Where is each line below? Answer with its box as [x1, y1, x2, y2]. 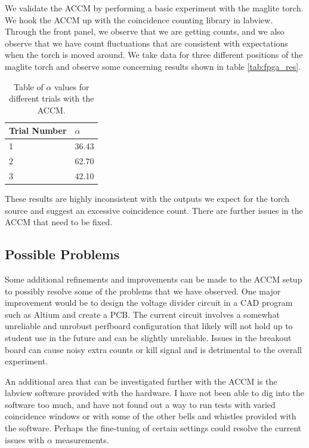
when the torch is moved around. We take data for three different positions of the [5, 48, 303, 61]
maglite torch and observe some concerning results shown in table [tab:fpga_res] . [5, 60, 301, 72]
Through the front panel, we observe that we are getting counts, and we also [5, 25, 285, 38]
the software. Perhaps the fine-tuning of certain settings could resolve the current [5, 422, 302, 434]
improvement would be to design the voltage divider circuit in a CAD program [5, 296, 293, 309]
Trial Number [9, 124, 67, 137]
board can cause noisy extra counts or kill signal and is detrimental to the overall [5, 343, 302, 355]
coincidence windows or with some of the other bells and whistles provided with [5, 410, 296, 422]
